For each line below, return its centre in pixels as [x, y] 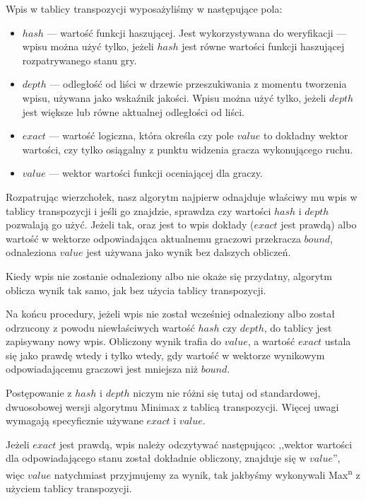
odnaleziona [31, 252]
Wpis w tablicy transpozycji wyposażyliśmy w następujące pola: [144, 8]
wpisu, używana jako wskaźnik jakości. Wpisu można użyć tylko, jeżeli [174, 97]
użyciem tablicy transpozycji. [69, 488]
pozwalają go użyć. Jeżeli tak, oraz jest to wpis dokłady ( [130, 225]
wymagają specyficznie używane [75, 420]
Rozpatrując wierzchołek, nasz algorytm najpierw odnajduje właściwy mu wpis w [182, 196]
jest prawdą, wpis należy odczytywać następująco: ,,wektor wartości [206, 444]
